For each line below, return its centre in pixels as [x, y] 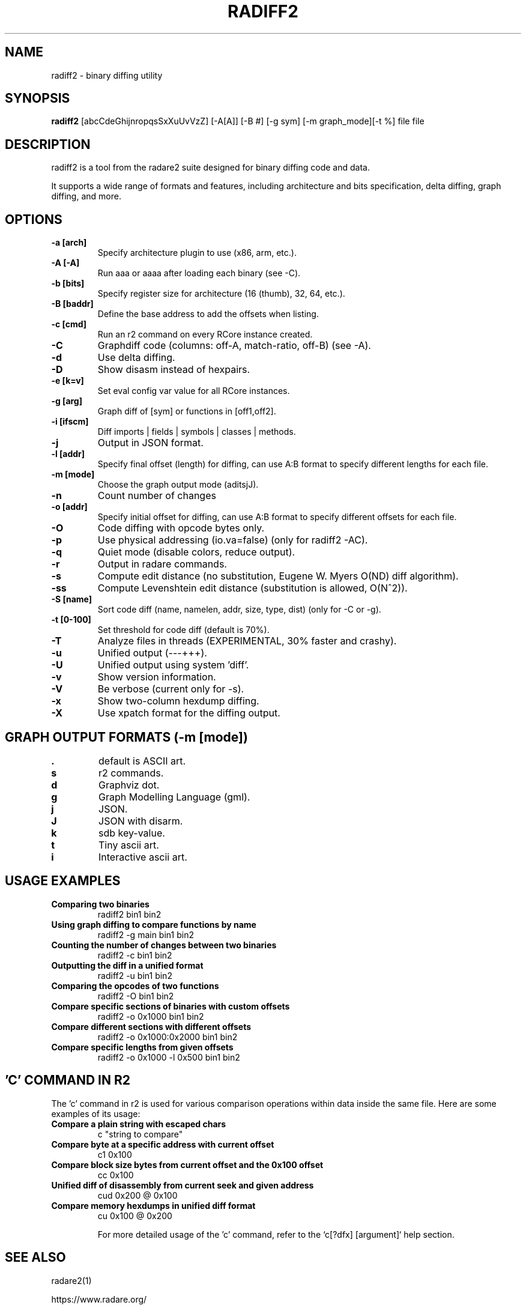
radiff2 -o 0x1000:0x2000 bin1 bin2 [168, 1037]
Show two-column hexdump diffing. [178, 701]
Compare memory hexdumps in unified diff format [153, 1205]
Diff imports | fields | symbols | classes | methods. [197, 432]
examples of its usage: [96, 1113]
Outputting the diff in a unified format [127, 965]
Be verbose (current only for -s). [171, 689]
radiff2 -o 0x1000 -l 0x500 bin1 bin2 [169, 1057]
